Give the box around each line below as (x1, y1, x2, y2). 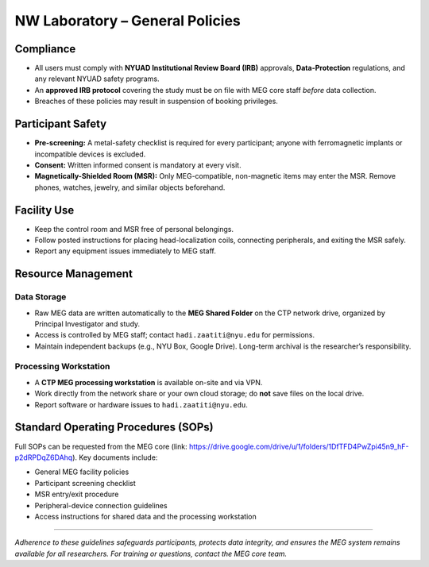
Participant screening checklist (34, 478, 137, 488)
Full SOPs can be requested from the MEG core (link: (14, 442, 187, 451)
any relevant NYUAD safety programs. (34, 74, 160, 83)
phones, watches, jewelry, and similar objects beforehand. (34, 183, 226, 192)
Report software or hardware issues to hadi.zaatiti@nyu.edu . (34, 399, 248, 409)
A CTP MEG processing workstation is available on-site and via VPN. (34, 377, 263, 387)
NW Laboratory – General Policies (14, 12, 242, 29)
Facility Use (14, 203, 75, 217)
